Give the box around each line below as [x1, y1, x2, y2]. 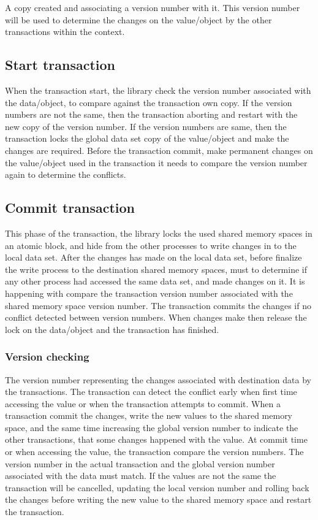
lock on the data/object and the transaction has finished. [5, 323, 219, 335]
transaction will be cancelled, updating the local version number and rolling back [5, 481, 309, 494]
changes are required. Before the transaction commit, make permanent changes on [5, 143, 313, 156]
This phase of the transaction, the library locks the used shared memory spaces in [5, 226, 312, 239]
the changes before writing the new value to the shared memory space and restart [5, 493, 312, 506]
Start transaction [5, 55, 116, 74]
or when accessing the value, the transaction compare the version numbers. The [5, 445, 304, 458]
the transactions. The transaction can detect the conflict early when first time [5, 385, 297, 398]
